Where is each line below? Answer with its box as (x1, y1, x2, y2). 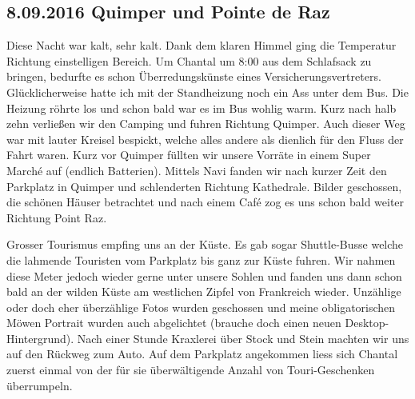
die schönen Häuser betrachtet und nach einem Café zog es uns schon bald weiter (6, 194, 405, 210)
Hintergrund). (6, 329, 74, 346)
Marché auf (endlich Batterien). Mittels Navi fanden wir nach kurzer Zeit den (6, 162, 387, 178)
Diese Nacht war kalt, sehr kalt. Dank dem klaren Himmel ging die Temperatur (6, 37, 397, 54)
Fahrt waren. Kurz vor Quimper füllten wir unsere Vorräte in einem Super (6, 146, 371, 163)
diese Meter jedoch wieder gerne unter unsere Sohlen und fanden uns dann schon (6, 267, 402, 284)
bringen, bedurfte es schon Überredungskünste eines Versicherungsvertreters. (6, 68, 381, 85)
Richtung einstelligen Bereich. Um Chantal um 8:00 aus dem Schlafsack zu (6, 52, 372, 69)
